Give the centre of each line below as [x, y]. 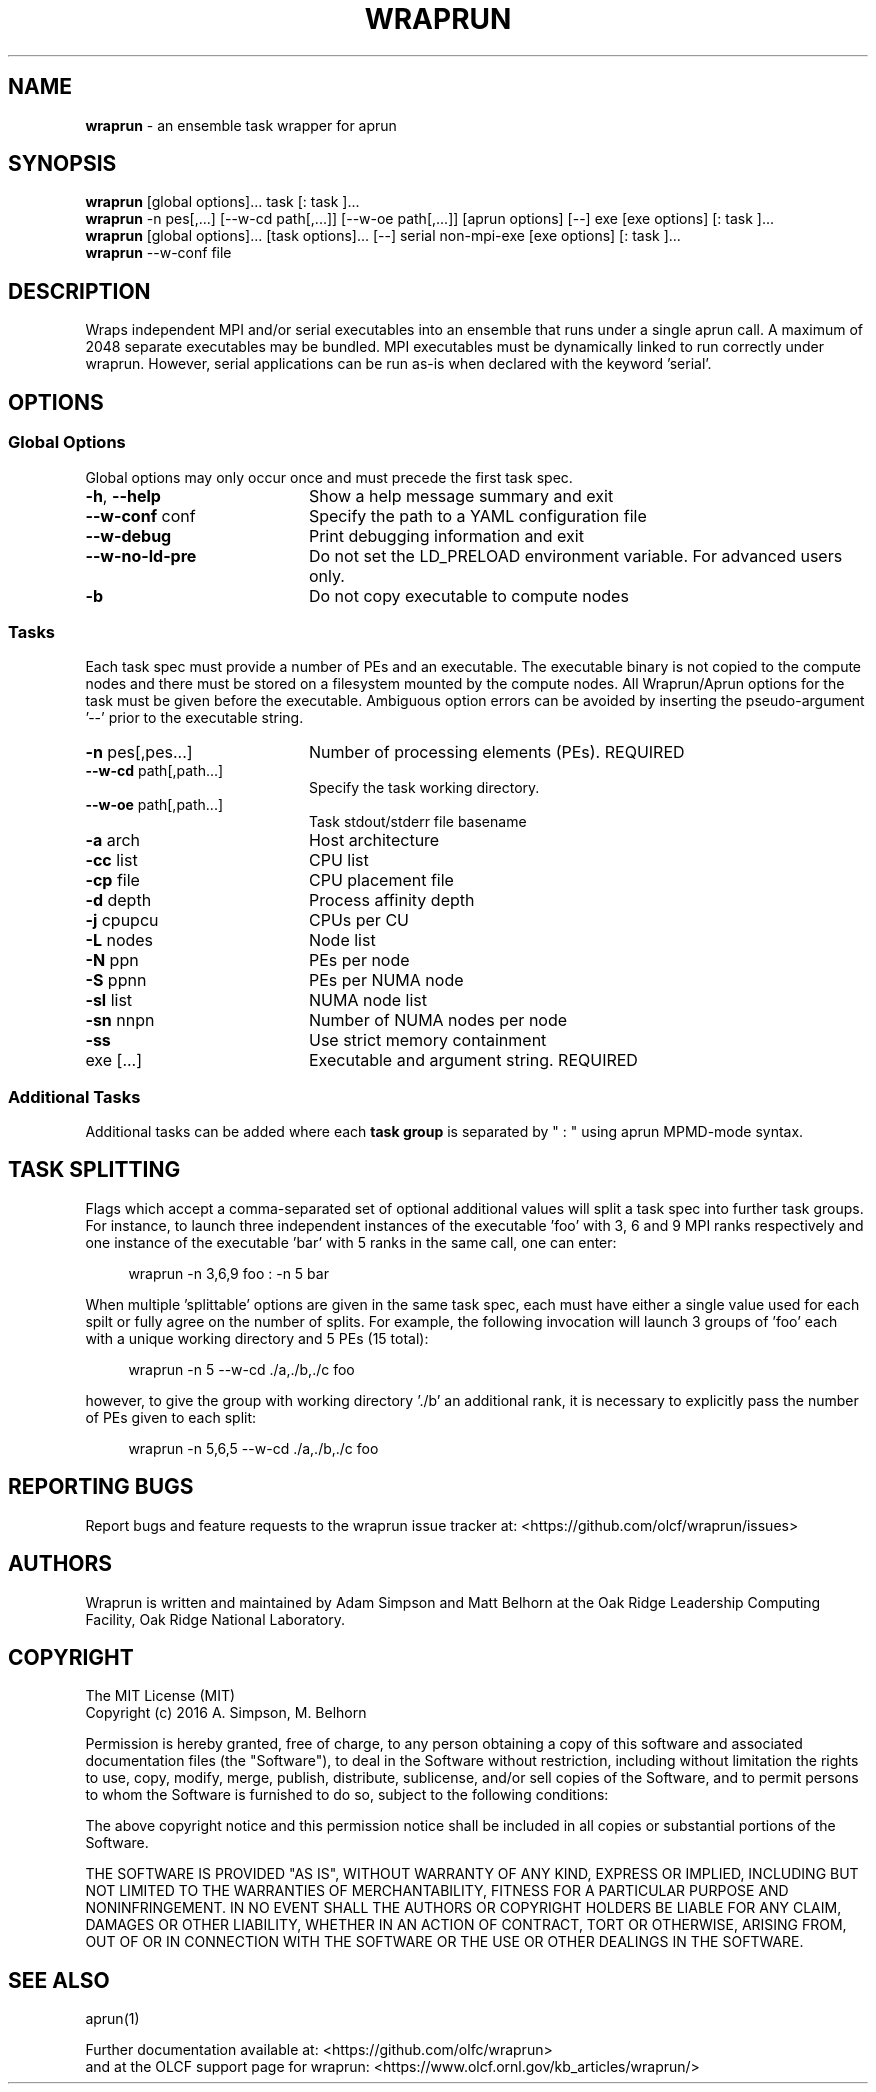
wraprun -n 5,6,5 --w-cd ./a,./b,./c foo [253, 1448]
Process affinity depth [391, 900]
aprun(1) [112, 2019]
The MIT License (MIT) [160, 1696]
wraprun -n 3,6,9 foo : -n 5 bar [228, 1273]
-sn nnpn [120, 1020]
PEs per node [359, 960]
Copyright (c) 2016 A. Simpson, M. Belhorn [226, 1713]
